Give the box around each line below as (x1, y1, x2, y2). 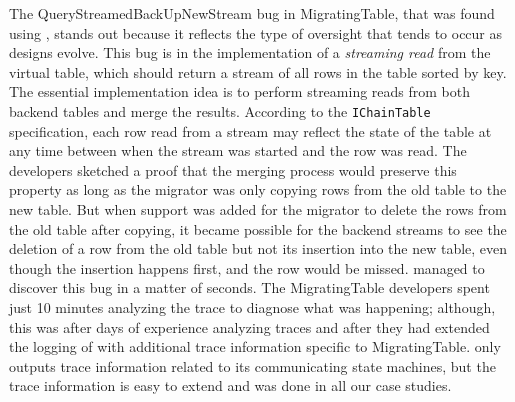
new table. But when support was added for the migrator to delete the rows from (9, 199, 507, 219)
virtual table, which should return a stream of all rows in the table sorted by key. (9, 61, 507, 82)
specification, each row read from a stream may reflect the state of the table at (9, 120, 492, 141)
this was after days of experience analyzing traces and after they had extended (9, 316, 490, 337)
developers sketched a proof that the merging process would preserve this (9, 159, 457, 180)
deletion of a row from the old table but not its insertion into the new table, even (9, 238, 508, 259)
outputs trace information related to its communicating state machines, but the (9, 355, 496, 376)
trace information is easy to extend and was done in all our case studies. (9, 375, 452, 396)
